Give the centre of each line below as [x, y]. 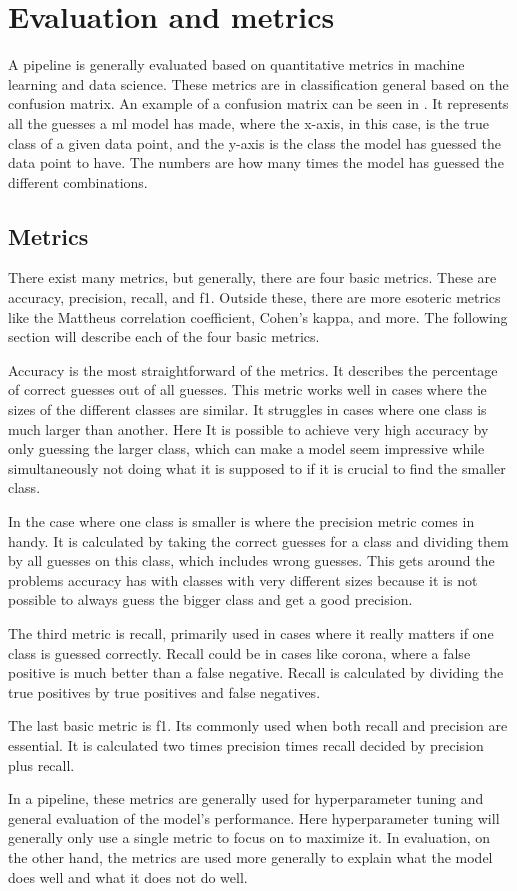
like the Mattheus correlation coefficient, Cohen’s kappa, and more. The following [258, 316]
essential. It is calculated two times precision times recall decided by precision [246, 744]
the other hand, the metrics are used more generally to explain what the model [250, 856]
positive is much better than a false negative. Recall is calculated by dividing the [256, 672]
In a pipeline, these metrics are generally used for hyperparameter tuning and [246, 798]
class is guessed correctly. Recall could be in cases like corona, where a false [239, 652]
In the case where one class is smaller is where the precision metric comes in [241, 521]
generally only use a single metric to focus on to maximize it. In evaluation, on [249, 837]
